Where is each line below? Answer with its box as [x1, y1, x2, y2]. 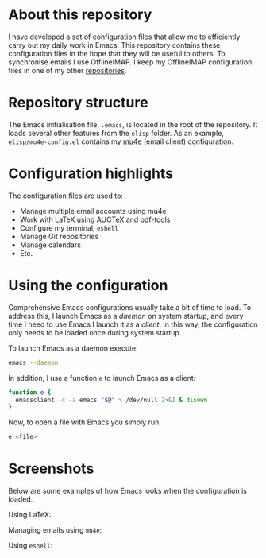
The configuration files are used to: [8, 191, 123, 200]
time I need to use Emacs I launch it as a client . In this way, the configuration [8, 320, 258, 329]
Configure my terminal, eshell [19, 223, 119, 232]
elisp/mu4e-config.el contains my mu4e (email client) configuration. [8, 137, 234, 146]
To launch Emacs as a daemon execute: [8, 343, 138, 353]
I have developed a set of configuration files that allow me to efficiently [8, 32, 241, 41]
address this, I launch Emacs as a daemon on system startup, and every [8, 311, 244, 320]
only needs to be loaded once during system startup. [8, 327, 182, 337]
